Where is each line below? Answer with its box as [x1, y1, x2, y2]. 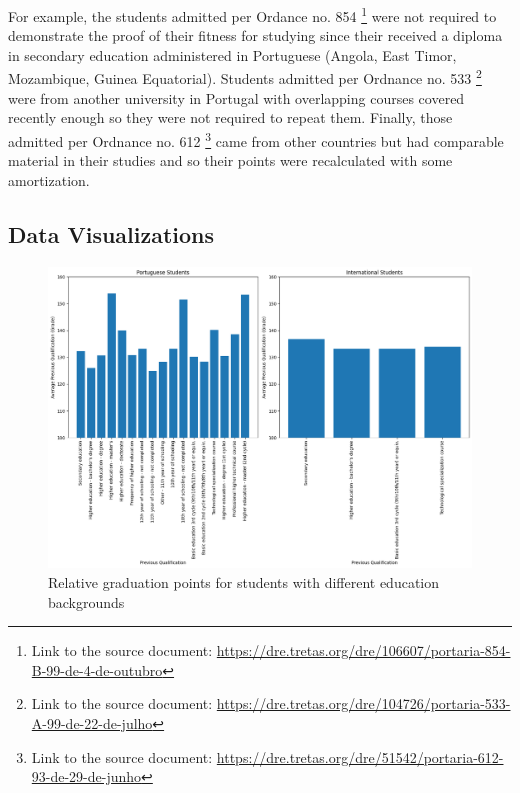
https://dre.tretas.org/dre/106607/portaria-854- [216, 640, 511, 661]
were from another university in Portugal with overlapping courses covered [8, 87, 465, 108]
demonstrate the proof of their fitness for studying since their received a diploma [8, 25, 503, 46]
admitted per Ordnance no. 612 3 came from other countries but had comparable [8, 127, 504, 151]
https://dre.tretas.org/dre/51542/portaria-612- [216, 746, 504, 767]
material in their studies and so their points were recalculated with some [8, 150, 453, 171]
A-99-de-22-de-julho [31, 712, 153, 733]
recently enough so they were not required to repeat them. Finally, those [8, 107, 453, 128]
